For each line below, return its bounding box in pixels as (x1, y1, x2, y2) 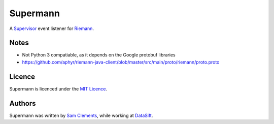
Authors (9, 99, 36, 108)
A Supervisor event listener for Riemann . (9, 25, 94, 32)
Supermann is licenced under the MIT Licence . (9, 85, 108, 91)
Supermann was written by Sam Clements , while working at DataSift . (9, 112, 153, 118)
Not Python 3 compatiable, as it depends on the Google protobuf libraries (22, 52, 176, 58)
